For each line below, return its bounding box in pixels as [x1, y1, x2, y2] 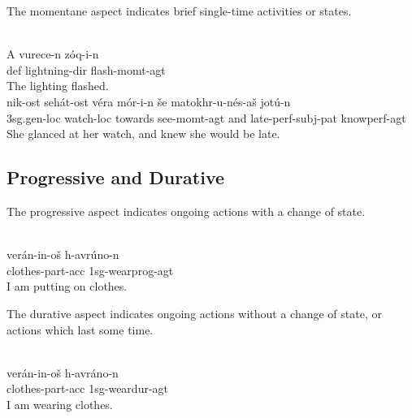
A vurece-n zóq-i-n [7, 45, 99, 62]
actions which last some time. [7, 321, 154, 338]
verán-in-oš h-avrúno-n [7, 246, 119, 263]
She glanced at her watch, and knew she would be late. [7, 125, 280, 142]
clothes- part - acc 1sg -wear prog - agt [7, 261, 174, 278]
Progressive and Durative [7, 165, 225, 190]
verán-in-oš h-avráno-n [7, 364, 119, 381]
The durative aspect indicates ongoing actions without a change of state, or [7, 304, 382, 321]
